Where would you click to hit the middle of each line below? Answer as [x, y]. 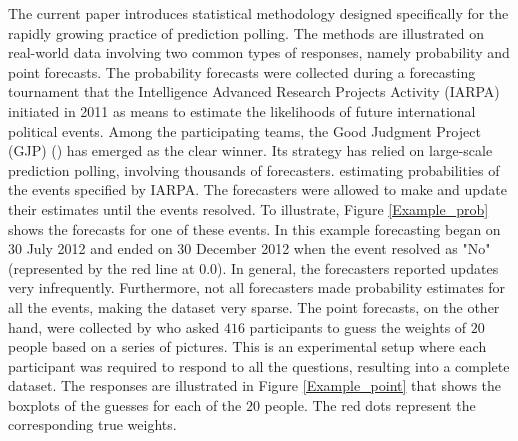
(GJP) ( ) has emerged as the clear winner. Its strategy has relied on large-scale [250, 150]
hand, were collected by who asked [114, 326]
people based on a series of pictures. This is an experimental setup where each [247, 346]
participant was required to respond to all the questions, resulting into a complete [259, 365]
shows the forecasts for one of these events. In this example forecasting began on [254, 228]
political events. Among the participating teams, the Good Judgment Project [244, 130]
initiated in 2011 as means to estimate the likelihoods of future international [242, 110]
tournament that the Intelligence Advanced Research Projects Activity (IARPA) [254, 91]
